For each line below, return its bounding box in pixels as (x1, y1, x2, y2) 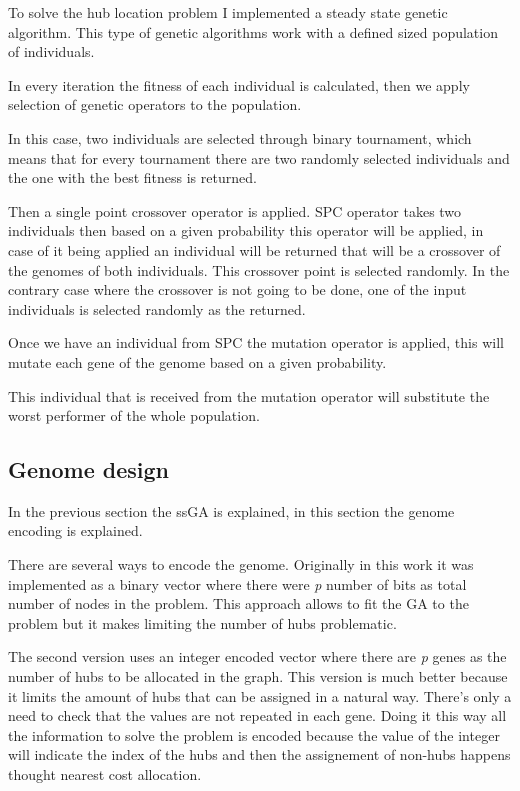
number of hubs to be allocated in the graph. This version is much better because (8, 666, 508, 687)
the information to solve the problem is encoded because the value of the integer (8, 724, 500, 745)
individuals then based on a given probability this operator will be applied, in (8, 220, 484, 241)
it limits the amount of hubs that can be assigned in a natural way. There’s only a (8, 685, 512, 706)
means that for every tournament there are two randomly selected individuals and (8, 147, 510, 168)
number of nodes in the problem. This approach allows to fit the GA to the (8, 593, 469, 614)
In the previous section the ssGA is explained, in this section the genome (8, 500, 455, 521)
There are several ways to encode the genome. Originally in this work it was (8, 554, 474, 575)
